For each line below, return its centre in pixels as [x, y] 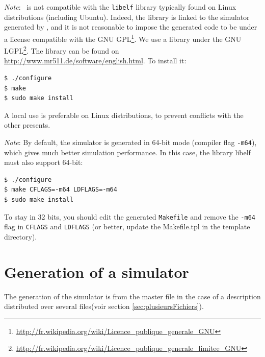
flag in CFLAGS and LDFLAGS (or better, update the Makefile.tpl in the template [127, 227]
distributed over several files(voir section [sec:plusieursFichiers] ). [104, 306]
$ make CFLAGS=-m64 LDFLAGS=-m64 [61, 190]
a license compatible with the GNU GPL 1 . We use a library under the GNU [123, 38]
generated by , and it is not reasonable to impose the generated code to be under [131, 27]
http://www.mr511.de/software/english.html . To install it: [95, 61]
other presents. [27, 125]
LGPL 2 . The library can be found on [62, 50]
